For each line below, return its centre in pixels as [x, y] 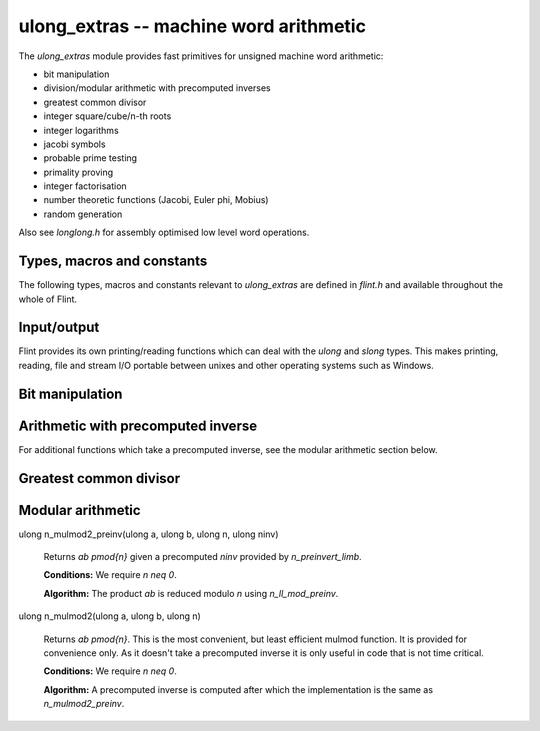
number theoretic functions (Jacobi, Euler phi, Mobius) [156, 200]
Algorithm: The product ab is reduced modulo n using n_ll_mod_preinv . [191, 593]
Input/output [59, 327]
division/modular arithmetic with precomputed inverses [157, 88]
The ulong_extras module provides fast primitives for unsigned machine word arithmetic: [201, 56]
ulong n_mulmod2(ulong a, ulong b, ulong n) [110, 616]
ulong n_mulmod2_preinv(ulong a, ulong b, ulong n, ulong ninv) [148, 534]
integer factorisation [85, 186]
